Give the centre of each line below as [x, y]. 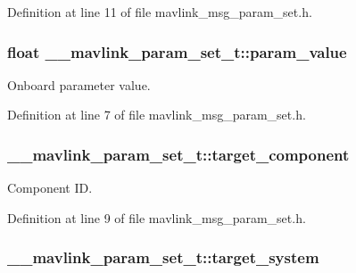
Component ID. [50, 188]
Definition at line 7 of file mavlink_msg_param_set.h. [157, 115]
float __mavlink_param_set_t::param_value [177, 51]
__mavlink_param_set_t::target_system [163, 257]
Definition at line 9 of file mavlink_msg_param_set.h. [157, 217]
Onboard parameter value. [79, 84]
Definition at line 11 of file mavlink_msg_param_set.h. [160, 12]
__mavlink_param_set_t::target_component [178, 154]
